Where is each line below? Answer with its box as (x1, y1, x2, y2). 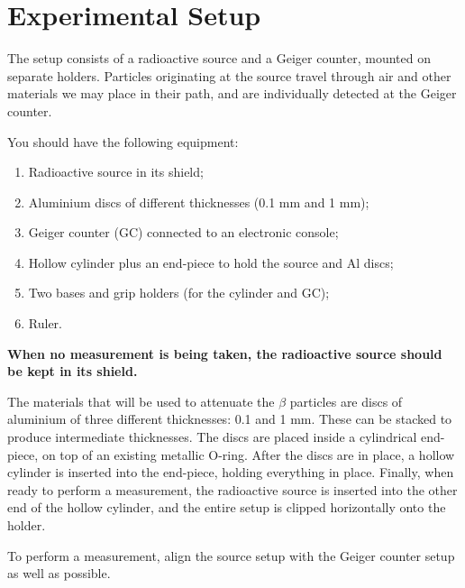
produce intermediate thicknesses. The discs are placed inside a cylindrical (7, 427, 417, 446)
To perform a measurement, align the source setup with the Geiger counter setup (7, 546, 455, 565)
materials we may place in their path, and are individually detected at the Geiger (7, 84, 457, 103)
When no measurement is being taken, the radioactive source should (7, 344, 442, 363)
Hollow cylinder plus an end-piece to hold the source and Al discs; (28, 253, 394, 271)
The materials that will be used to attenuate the (7, 391, 275, 410)
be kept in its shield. (7, 362, 138, 381)
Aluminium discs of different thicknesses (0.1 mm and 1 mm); (28, 192, 369, 211)
